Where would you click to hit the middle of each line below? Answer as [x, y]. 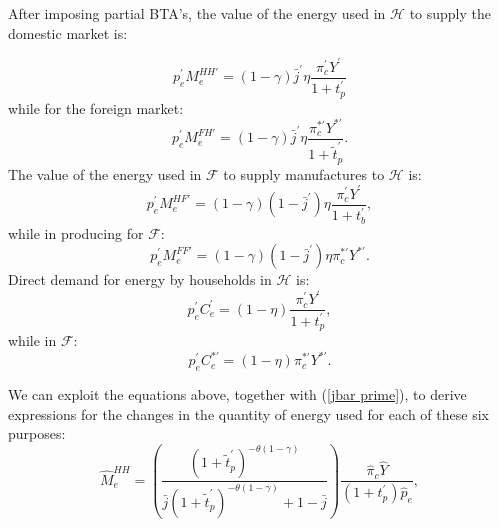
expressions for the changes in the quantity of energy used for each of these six [248, 413]
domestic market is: [68, 32]
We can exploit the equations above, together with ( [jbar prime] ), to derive [237, 394]
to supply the [450, 13]
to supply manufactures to [304, 173]
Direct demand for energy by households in [140, 279]
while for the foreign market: [96, 107]
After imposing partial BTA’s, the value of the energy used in [197, 13]
